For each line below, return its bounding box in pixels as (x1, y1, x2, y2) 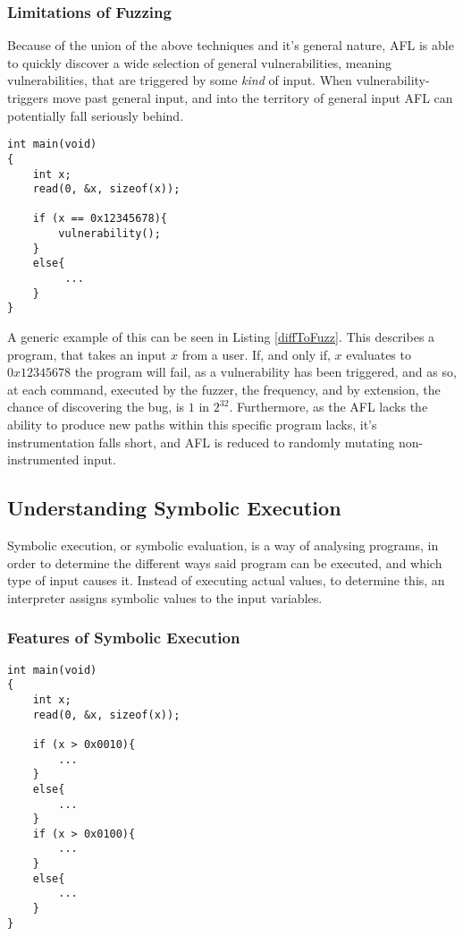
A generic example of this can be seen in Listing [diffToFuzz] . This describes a (7, 328, 435, 346)
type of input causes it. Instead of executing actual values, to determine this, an (7, 571, 445, 590)
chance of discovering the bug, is (7, 397, 185, 416)
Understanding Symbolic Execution (7, 494, 341, 522)
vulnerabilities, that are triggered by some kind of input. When (7, 71, 352, 89)
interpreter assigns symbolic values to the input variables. (7, 588, 323, 607)
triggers (7, 89, 49, 106)
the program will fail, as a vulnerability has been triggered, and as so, (74, 362, 457, 381)
